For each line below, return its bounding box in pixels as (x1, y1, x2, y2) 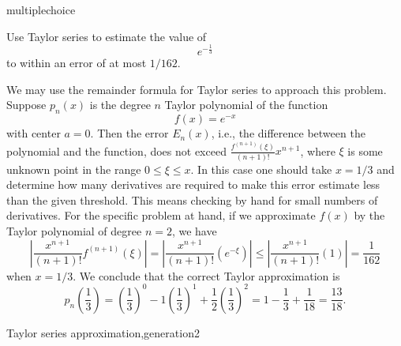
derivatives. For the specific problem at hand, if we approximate (6, 207, 316, 224)
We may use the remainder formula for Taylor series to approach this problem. (6, 81, 387, 97)
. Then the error (90, 125, 169, 141)
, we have (171, 223, 217, 239)
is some (347, 142, 383, 159)
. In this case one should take (190, 160, 332, 177)
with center (6, 125, 61, 141)
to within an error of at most (6, 55, 147, 71)
